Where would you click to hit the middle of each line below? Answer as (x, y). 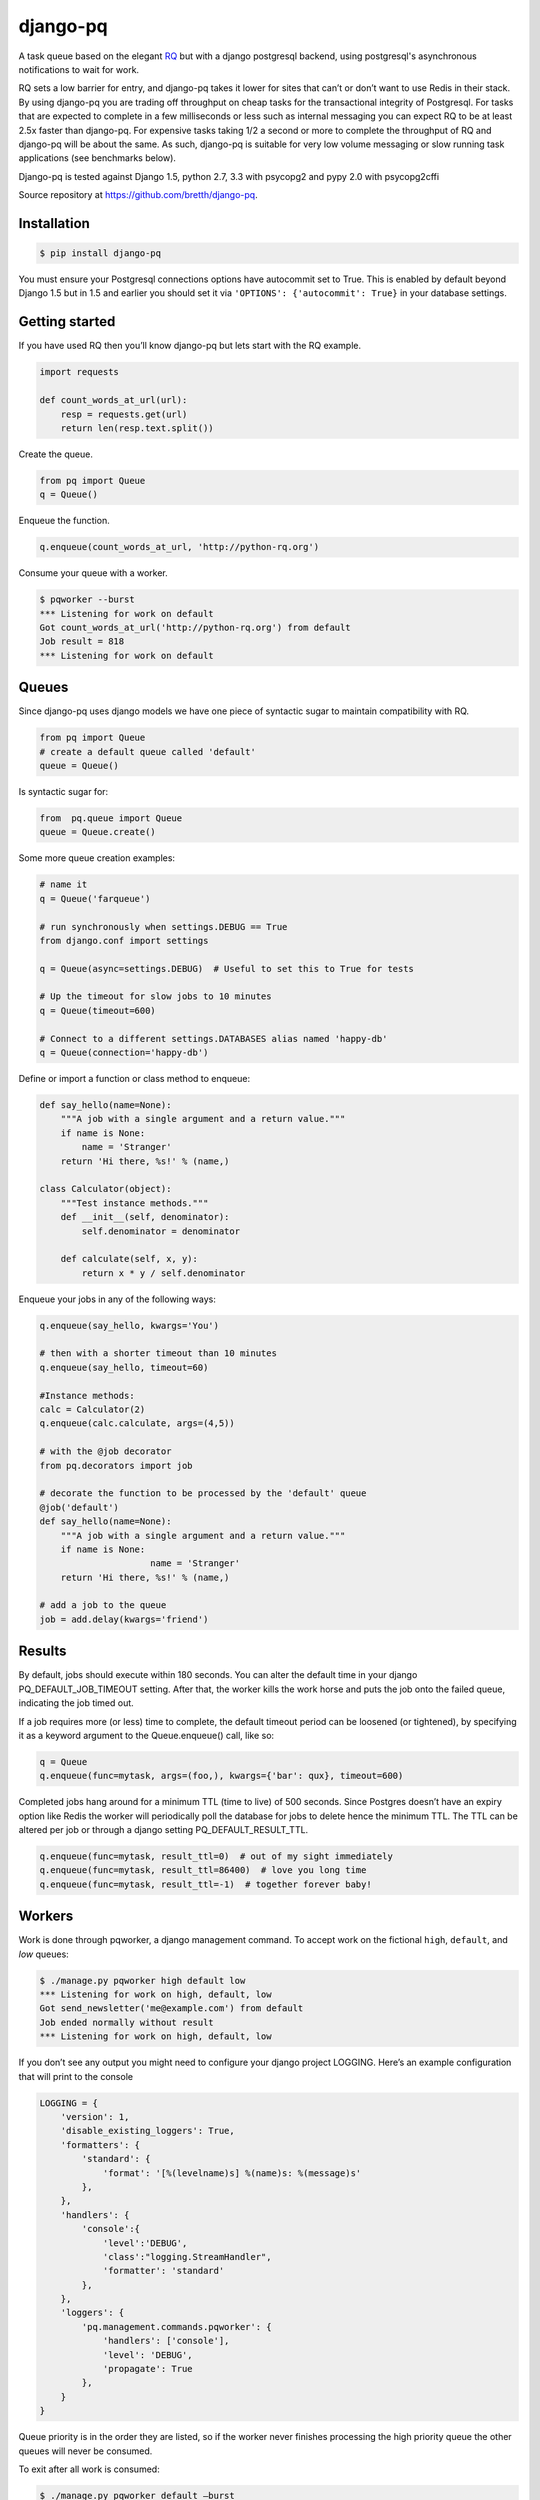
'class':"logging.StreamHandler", (187, 2256)
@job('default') (79, 1507)
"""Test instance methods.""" (134, 1203)
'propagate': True (148, 2369)
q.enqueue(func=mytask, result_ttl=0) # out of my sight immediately (216, 1856)
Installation (54, 223)
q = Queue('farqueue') (95, 898)
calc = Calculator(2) (92, 1409)
